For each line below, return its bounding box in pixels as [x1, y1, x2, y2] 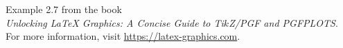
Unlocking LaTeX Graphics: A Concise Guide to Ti [6, 15, 224, 29]
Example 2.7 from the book [6, 2, 122, 16]
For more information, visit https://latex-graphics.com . [6, 29, 240, 43]
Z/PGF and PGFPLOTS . [229, 15, 338, 29]
